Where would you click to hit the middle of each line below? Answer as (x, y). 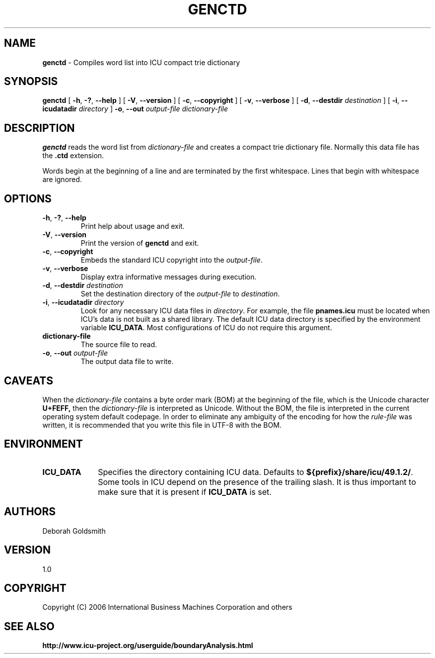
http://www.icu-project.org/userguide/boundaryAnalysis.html (148, 646)
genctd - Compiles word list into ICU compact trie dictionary (141, 62)
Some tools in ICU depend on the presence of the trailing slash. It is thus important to (257, 482)
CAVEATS (29, 380)
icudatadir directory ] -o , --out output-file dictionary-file (135, 109)
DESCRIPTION (39, 128)
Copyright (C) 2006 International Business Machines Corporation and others (167, 607)
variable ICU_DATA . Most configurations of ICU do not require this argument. (206, 328)
